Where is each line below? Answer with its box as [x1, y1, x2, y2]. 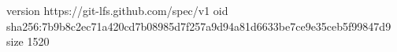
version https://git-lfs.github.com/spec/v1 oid [6, 2, 228, 18]
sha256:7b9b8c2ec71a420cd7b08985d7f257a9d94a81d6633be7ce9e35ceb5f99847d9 [6, 17, 391, 34]
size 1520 [6, 33, 50, 50]
